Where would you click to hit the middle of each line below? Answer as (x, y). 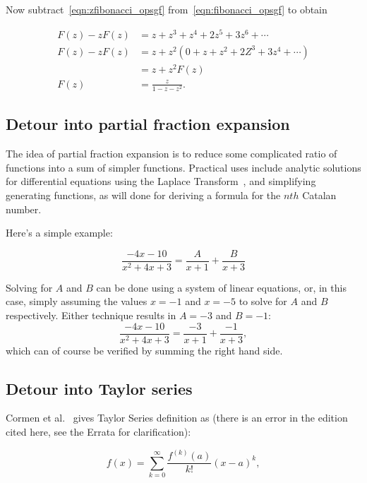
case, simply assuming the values (77, 301)
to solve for (263, 301)
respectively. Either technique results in (91, 315)
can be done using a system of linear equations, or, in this (221, 287)
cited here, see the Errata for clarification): (98, 432)
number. (24, 209)
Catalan (319, 195)
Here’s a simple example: (59, 233)
